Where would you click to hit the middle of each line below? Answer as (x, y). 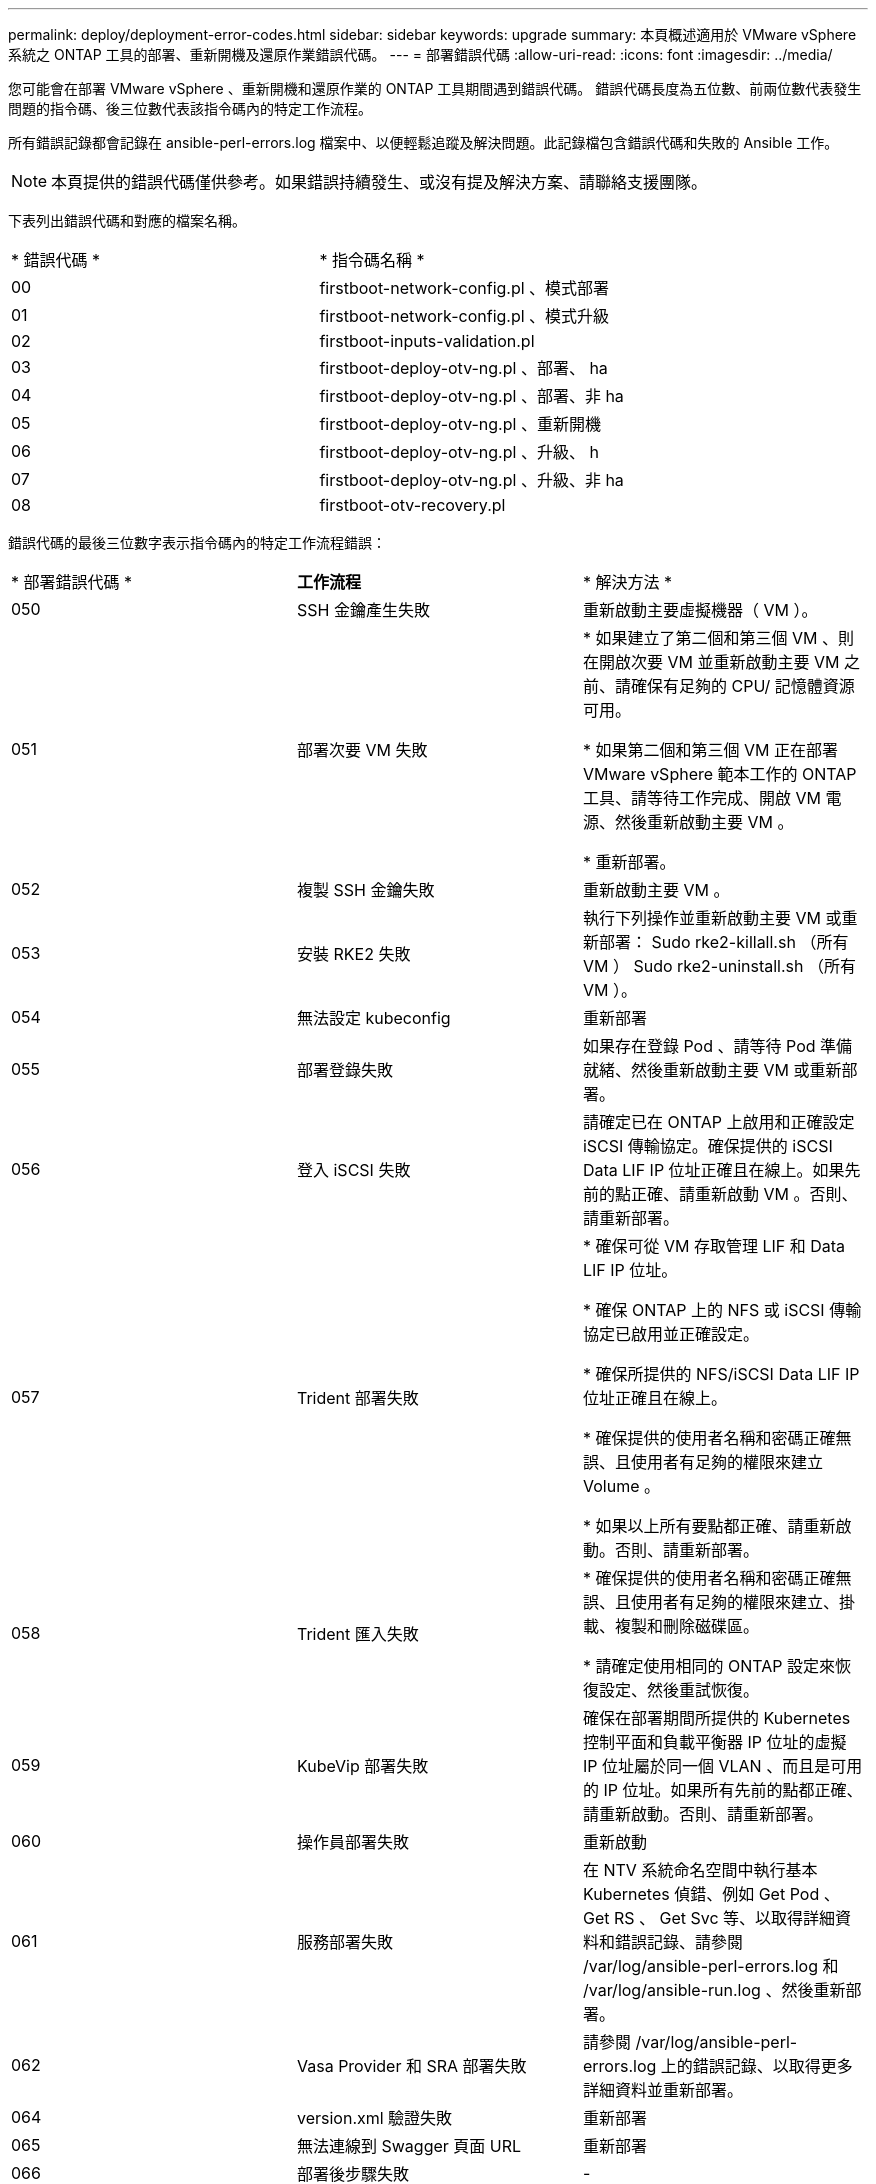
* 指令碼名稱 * (372, 260)
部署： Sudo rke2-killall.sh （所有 (723, 942)
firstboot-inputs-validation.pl (427, 341)
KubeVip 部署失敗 (362, 1766)
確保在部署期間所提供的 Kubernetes (716, 1718)
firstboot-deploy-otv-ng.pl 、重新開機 (460, 424)
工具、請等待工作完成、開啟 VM (701, 798)
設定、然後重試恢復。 (678, 1690)
